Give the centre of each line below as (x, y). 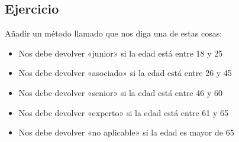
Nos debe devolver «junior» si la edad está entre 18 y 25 (121, 53)
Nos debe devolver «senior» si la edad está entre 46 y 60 (120, 92)
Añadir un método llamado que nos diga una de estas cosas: (114, 33)
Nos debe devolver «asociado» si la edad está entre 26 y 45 (125, 73)
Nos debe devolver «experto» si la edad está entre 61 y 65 (123, 112)
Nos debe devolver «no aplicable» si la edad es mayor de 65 (126, 132)
